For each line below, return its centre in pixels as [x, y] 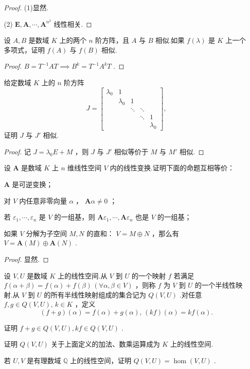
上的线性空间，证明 [100, 360]
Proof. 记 [18, 151]
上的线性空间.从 [82, 275]
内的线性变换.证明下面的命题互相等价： [172, 168]
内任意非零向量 [43, 200]
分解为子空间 [46, 233]
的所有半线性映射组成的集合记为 [95, 294]
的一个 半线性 [215, 285]
